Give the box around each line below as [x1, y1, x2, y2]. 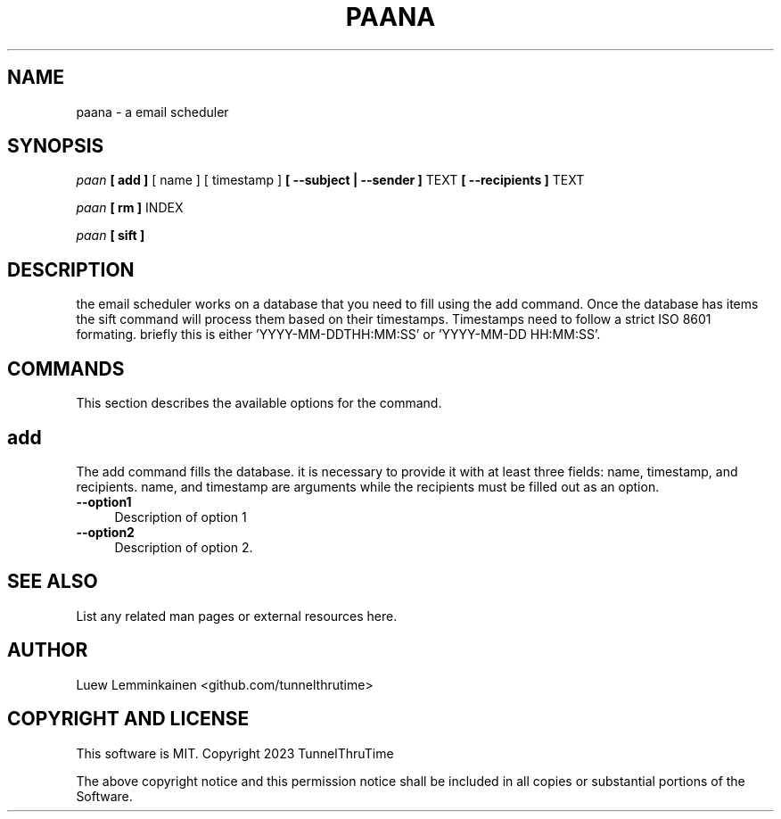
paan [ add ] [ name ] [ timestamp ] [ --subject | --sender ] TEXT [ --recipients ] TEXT [76, 172, 585, 188]
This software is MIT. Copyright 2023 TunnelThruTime [76, 745, 394, 761]
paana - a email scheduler [76, 103, 229, 120]
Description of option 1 [114, 509, 247, 525]
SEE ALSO [7, 570, 98, 593]
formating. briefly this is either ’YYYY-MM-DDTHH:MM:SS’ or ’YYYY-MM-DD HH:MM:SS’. [76, 327, 601, 343]
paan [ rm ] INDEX [76, 200, 184, 216]
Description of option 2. [114, 539, 253, 555]
